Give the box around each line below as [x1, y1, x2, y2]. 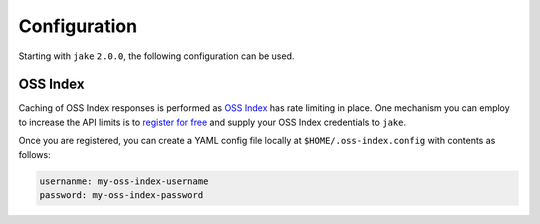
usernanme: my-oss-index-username [39, 175, 209, 187]
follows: [18, 148, 51, 160]
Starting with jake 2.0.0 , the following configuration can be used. [18, 50, 295, 62]
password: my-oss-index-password [39, 190, 204, 200]
